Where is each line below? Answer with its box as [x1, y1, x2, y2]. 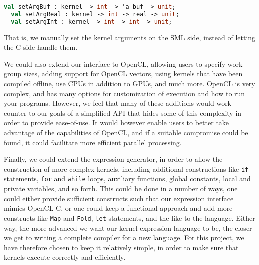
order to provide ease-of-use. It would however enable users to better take [4, 117, 229, 128]
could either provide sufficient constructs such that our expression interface [4, 193, 234, 203]
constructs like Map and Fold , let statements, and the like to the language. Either [4, 212, 255, 223]
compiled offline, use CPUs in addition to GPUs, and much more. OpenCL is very [4, 78, 255, 88]
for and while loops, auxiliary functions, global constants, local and [41, 173, 251, 184]
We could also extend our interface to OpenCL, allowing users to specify [4, 58, 226, 69]
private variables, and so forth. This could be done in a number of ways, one [4, 183, 238, 194]
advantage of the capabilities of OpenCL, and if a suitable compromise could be [4, 127, 248, 137]
